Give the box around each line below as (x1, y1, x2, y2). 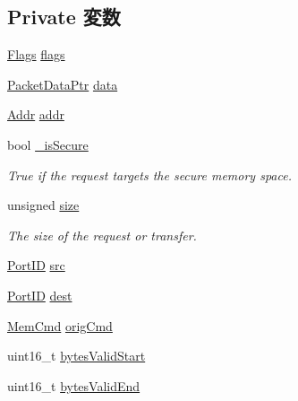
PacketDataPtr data (7, 74, 118, 93)
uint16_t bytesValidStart (7, 346, 146, 365)
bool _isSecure (7, 135, 89, 153)
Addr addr (7, 105, 64, 124)
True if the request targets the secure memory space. (7, 165, 292, 184)
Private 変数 (7, 3, 121, 31)
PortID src (7, 256, 65, 275)
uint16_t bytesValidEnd (7, 376, 140, 395)
